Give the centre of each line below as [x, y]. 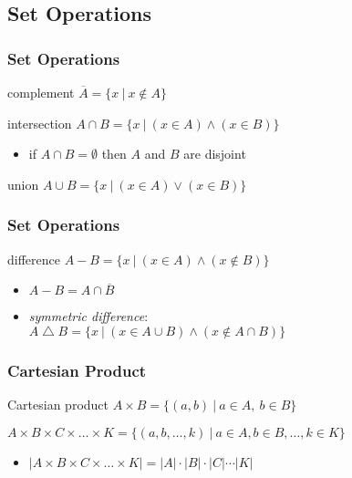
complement [41, 92]
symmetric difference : [88, 316]
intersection [40, 123]
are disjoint [215, 154]
